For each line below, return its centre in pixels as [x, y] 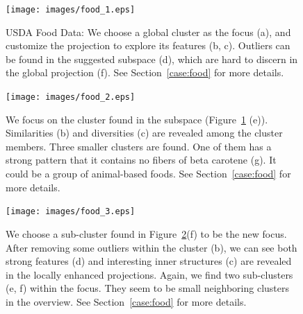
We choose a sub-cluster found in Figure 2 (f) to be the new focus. [146, 233]
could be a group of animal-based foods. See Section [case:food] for [148, 174]
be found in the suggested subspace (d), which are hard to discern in [152, 59]
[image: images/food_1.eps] [71, 10]
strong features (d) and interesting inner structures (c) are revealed [149, 261]
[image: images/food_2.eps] [71, 97]
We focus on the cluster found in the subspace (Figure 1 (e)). [137, 119]
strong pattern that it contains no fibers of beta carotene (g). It [141, 160]
